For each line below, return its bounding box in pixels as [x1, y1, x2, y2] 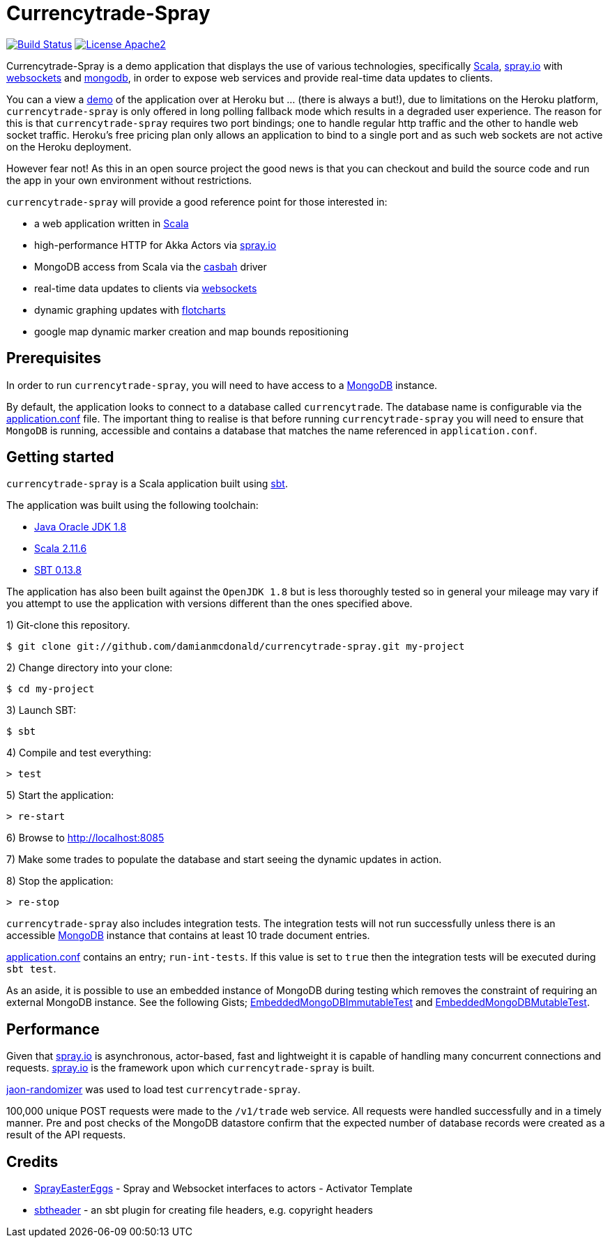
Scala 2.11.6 [34, 542, 87, 555]
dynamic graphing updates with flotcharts [34, 303, 226, 316]
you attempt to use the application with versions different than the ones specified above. [6, 597, 413, 610]
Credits [6, 1152, 59, 1170]
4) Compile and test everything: [6, 747, 151, 759]
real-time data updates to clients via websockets [34, 282, 257, 294]
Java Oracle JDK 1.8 [34, 521, 127, 533]
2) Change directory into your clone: [6, 662, 173, 674]
